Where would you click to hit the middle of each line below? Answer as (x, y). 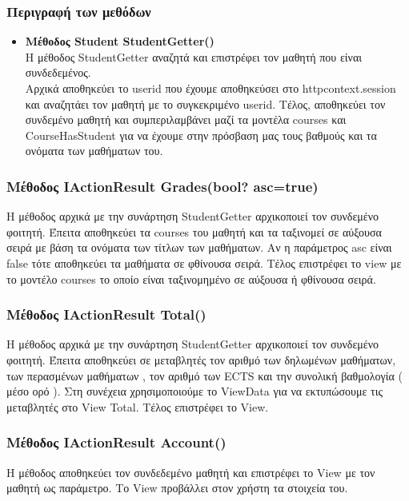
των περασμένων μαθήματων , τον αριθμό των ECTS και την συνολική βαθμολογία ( (204, 375)
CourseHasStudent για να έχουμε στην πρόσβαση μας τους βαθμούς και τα (201, 135)
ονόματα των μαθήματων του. (94, 151)
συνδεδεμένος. (58, 72)
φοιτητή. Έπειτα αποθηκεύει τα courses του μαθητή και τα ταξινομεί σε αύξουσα (194, 231)
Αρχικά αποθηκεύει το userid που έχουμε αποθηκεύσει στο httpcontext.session (211, 88)
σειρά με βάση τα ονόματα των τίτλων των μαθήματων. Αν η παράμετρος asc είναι (199, 247)
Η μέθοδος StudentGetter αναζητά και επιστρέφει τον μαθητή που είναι (194, 56)
